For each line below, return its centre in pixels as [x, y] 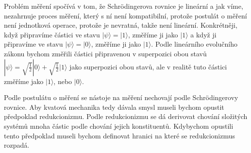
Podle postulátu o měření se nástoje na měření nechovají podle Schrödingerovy [121, 97]
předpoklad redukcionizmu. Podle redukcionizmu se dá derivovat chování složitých [126, 116]
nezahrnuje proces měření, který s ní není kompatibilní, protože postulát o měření [125, 15]
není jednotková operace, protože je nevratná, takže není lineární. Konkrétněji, [121, 25]
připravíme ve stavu [33, 44]
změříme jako [24, 81]
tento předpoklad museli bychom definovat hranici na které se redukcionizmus [119, 135]
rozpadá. [17, 145]
